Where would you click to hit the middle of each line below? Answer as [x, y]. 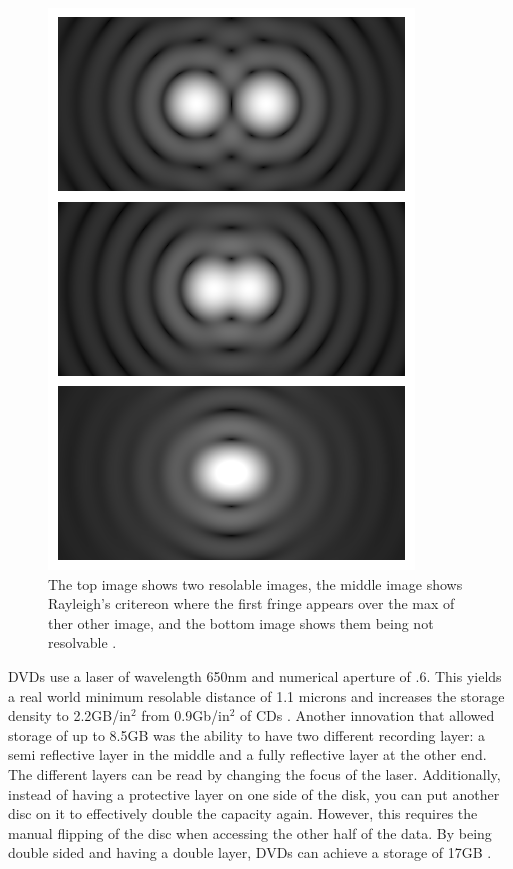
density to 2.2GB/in [69, 715]
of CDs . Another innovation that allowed [367, 715]
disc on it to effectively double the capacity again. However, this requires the [243, 813]
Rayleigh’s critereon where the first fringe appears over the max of [251, 603]
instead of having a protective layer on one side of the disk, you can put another [254, 793]
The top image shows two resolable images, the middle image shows [255, 583]
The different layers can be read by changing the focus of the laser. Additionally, [254, 773]
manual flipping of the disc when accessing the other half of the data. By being [250, 832]
